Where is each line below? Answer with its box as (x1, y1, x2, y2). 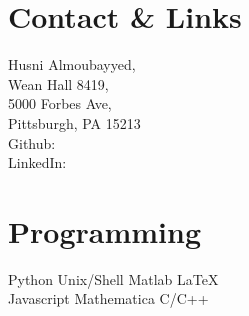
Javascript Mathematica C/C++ (8, 288, 209, 309)
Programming (8, 210, 201, 251)
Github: (8, 132, 56, 153)
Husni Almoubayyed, (8, 54, 136, 75)
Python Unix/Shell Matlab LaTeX (8, 268, 219, 289)
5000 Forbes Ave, (8, 93, 112, 114)
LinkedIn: (8, 152, 67, 173)
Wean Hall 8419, (8, 73, 109, 94)
